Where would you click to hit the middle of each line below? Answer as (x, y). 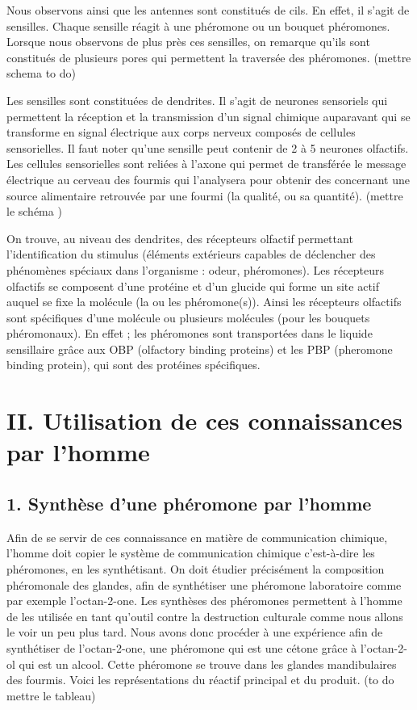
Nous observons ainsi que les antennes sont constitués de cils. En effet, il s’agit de (208, 10)
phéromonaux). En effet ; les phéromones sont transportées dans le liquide (190, 333)
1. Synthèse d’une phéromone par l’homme (189, 504)
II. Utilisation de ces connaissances (204, 420)
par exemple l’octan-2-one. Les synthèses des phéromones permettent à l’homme (204, 601)
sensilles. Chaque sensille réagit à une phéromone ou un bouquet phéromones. (198, 25)
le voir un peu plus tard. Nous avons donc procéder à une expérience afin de (195, 632)
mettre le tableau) (51, 695)
